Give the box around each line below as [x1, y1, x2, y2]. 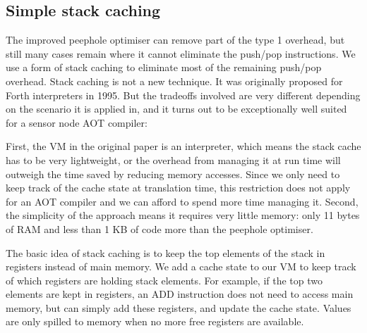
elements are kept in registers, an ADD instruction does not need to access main [6, 287, 354, 301]
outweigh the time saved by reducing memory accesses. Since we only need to [6, 166, 340, 181]
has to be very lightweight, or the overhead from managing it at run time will [6, 152, 341, 167]
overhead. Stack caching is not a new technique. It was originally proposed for [6, 73, 343, 88]
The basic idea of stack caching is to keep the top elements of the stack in [6, 245, 325, 260]
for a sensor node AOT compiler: [6, 115, 148, 130]
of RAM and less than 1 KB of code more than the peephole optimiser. [6, 221, 313, 236]
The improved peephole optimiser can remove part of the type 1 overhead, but [6, 32, 345, 47]
